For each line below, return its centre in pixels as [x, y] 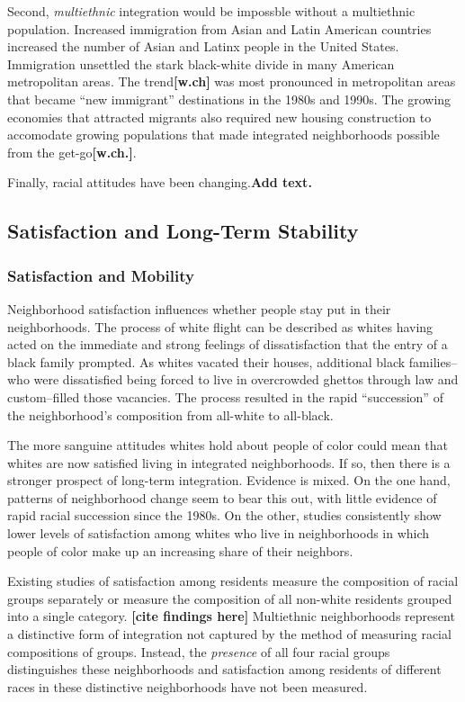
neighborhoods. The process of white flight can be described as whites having [220, 326]
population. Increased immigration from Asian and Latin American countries [219, 28]
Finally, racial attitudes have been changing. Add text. [160, 182]
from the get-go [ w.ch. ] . [72, 152]
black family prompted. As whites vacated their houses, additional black [206, 361]
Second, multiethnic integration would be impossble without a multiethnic [211, 11]
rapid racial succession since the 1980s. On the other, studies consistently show [224, 515]
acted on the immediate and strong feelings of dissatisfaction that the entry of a [228, 344]
